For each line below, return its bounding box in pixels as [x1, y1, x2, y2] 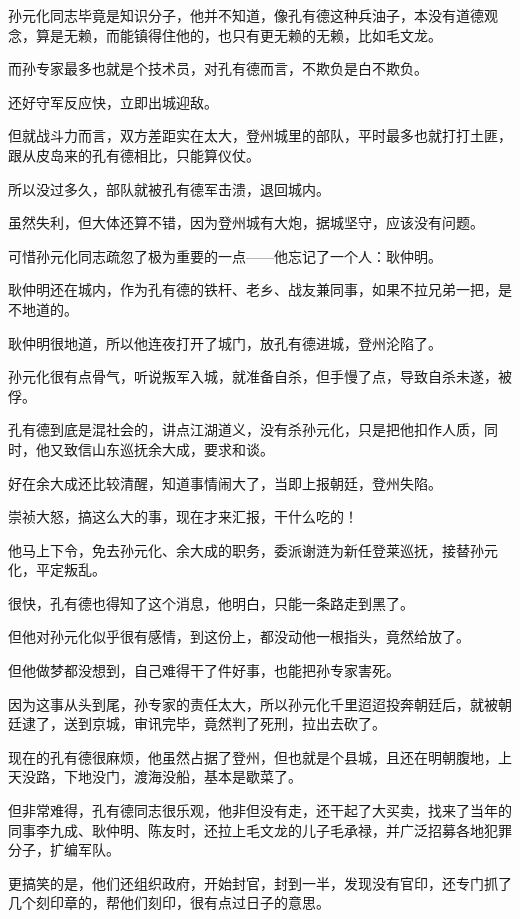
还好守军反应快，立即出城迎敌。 [8, 91, 218, 112]
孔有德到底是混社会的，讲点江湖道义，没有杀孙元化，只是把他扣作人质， [8, 419, 484, 440]
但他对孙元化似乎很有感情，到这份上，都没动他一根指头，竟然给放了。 [8, 626, 470, 647]
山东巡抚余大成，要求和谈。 [91, 438, 274, 459]
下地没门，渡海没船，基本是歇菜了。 [63, 766, 302, 787]
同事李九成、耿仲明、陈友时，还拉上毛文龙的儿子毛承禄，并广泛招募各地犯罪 [8, 819, 512, 840]
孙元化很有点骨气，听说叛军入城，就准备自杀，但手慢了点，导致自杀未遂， [8, 366, 498, 387]
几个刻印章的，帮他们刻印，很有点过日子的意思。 [8, 892, 330, 913]
